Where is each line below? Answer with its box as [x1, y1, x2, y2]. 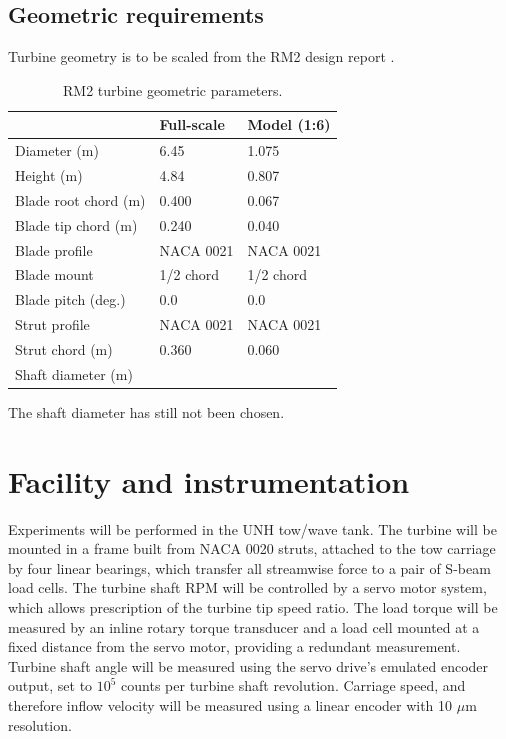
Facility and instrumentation [8, 460, 410, 501]
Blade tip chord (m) [15, 214, 138, 235]
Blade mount [15, 264, 94, 285]
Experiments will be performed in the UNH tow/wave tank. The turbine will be [8, 518, 497, 539]
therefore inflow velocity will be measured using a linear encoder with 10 [8, 694, 453, 715]
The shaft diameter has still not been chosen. [8, 401, 285, 422]
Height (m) [15, 165, 83, 186]
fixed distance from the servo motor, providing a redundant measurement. [8, 636, 461, 657]
